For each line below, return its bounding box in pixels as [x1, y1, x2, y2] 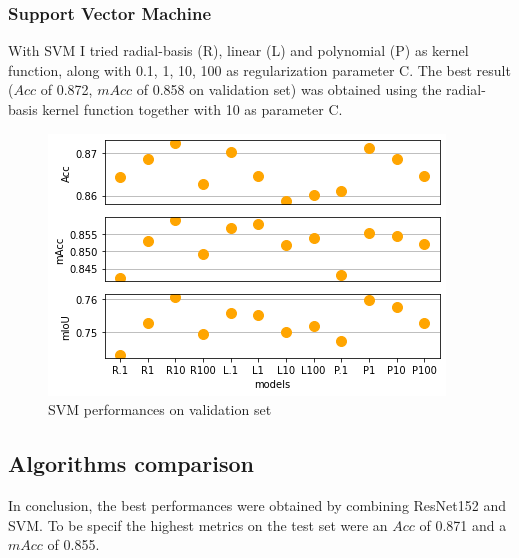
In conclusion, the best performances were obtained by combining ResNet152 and [8, 494, 506, 515]
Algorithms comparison [8, 448, 255, 479]
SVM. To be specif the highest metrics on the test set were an [8, 514, 388, 535]
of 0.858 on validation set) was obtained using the [136, 79, 442, 100]
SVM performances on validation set [48, 399, 272, 420]
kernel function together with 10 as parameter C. [42, 99, 343, 119]
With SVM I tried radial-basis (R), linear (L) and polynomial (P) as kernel [8, 40, 469, 61]
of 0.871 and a [419, 514, 507, 535]
